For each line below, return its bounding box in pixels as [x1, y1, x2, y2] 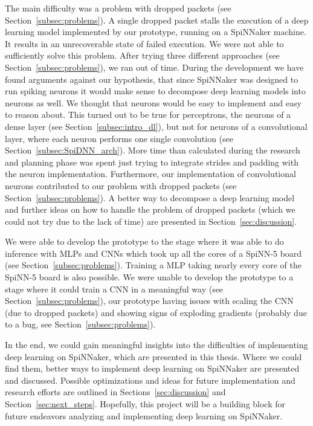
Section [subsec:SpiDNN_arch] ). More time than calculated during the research [5, 144, 300, 157]
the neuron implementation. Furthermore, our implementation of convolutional [5, 167, 296, 180]
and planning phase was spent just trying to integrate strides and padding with [5, 155, 298, 168]
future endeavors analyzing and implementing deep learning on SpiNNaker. [5, 409, 283, 422]
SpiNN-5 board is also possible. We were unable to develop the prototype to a [5, 271, 294, 283]
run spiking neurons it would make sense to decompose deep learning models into [5, 85, 306, 97]
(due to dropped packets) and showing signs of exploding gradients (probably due [5, 306, 307, 318]
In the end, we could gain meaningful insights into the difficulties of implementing [5, 338, 308, 351]
